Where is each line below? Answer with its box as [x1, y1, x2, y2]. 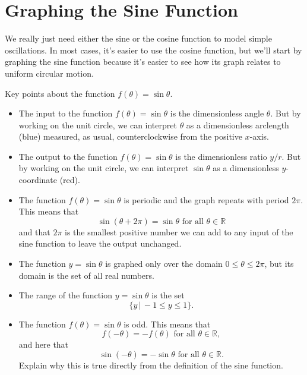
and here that [18, 338, 69, 351]
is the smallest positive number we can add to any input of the [65, 225, 293, 238]
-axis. [249, 130, 269, 143]
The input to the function [18, 107, 113, 119]
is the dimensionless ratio [175, 150, 267, 162]
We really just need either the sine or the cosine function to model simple [5, 32, 272, 45]
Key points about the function [5, 87, 115, 99]
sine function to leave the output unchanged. [18, 237, 182, 250]
